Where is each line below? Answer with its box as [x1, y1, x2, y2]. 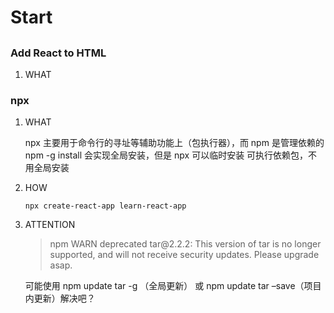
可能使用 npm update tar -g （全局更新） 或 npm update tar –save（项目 [24, 280, 322, 292]
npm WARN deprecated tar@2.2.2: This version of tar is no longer [49, 238, 322, 250]
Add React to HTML [10, 46, 107, 60]
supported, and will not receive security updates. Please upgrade [49, 249, 320, 261]
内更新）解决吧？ [24, 292, 96, 305]
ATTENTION [24, 219, 76, 231]
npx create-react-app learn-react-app [24, 201, 187, 211]
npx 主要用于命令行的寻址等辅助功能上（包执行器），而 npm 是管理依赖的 [24, 137, 325, 149]
